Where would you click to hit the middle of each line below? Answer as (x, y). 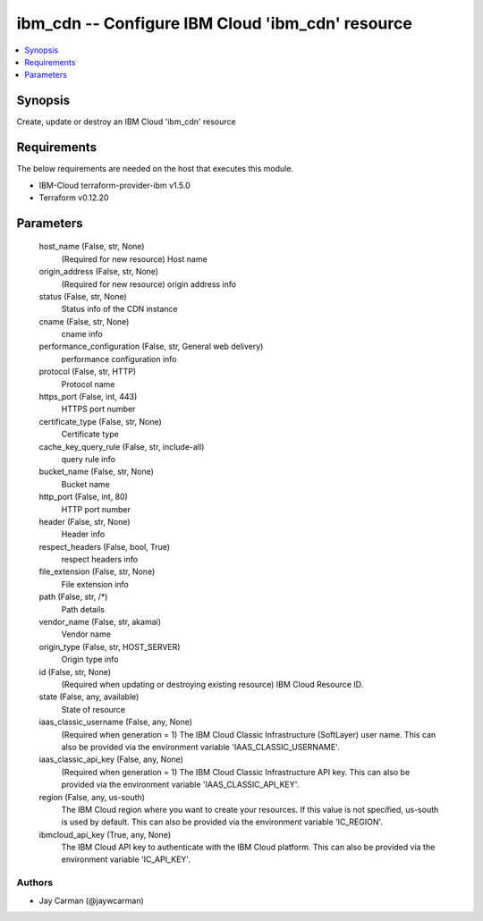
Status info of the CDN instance (119, 309)
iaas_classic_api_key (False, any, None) (111, 759)
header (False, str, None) (85, 521)
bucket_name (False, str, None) (96, 472)
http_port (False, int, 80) (84, 497)
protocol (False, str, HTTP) (88, 372)
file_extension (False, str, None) (97, 571)
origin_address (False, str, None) (99, 272)
